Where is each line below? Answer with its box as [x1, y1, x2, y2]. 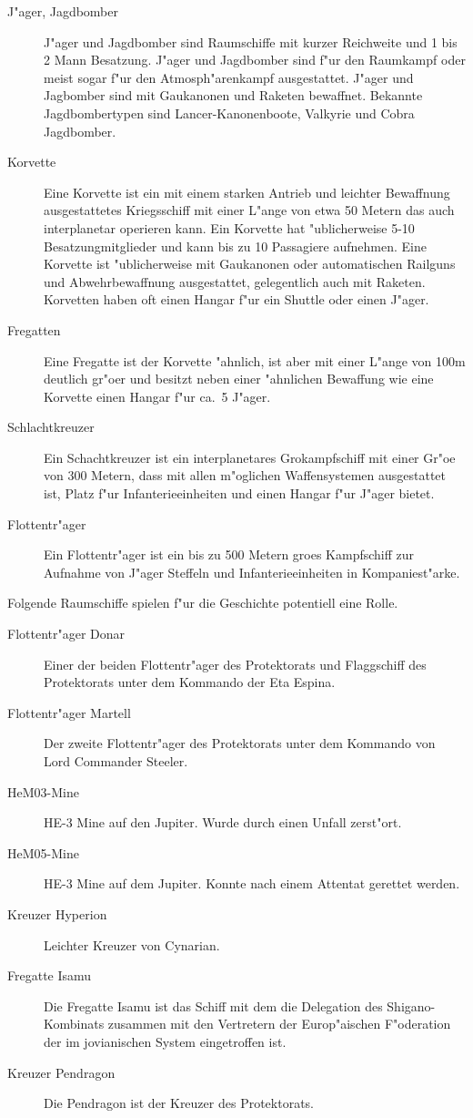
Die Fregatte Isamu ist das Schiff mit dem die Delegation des [44, 996, 383, 1015]
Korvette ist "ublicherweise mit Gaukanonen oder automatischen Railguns [44, 254, 456, 273]
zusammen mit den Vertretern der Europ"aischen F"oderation [107, 1014, 451, 1033]
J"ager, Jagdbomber [7, 2, 118, 20]
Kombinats [44, 1014, 105, 1033]
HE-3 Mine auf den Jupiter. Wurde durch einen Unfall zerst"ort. [44, 813, 402, 832]
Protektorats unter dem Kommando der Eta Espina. [44, 672, 336, 692]
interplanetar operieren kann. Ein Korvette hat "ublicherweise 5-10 [44, 218, 415, 237]
